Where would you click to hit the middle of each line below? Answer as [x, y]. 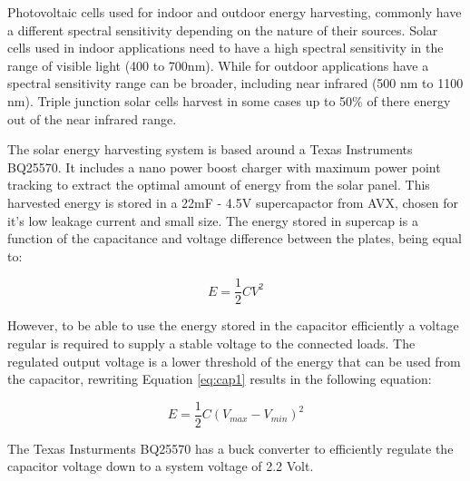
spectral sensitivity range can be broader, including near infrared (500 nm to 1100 [235, 83]
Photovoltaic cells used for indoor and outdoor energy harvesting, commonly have [235, 12]
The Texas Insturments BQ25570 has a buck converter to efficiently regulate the [230, 448]
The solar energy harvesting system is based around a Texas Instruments [210, 149]
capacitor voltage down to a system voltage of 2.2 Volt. [161, 466]
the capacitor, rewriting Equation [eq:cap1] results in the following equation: [220, 379]
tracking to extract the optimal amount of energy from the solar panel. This [219, 185]
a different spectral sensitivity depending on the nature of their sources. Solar [223, 29]
